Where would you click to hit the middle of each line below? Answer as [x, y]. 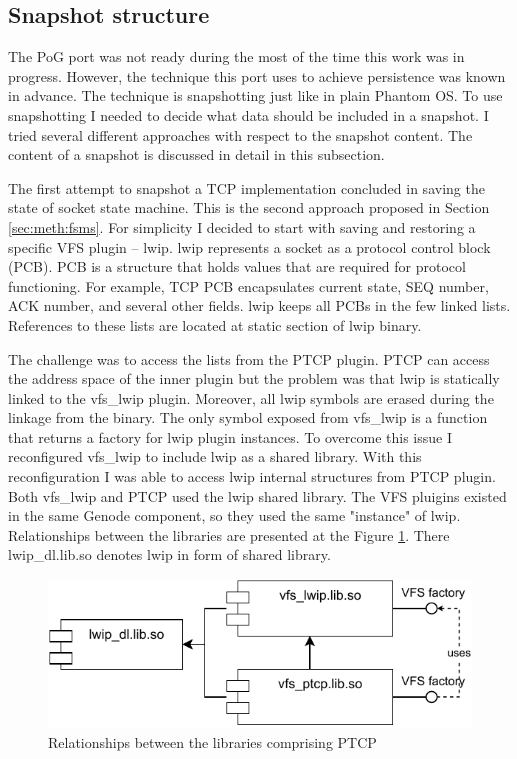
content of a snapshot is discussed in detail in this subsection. [196, 154]
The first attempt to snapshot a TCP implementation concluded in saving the [246, 187]
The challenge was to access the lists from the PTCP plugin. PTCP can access [249, 358]
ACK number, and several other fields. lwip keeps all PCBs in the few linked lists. [259, 305]
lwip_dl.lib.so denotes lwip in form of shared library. [169, 554]
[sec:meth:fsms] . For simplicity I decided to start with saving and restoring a [242, 226]
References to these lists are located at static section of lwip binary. [215, 324]
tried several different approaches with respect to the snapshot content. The [240, 134]
